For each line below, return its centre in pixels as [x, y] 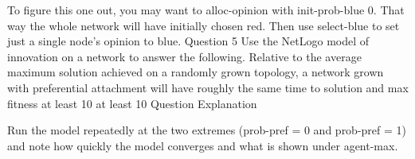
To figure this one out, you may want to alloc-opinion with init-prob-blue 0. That [206, 10]
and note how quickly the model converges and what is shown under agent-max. [203, 145]
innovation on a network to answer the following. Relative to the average [184, 56]
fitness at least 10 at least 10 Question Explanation [132, 103]
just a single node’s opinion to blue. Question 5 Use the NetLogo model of [188, 41]
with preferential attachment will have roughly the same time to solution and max [208, 87]
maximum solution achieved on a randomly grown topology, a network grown [196, 72]
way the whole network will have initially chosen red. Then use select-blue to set [204, 25]
